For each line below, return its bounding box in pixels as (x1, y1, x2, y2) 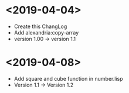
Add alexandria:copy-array (13, 29, 79, 36)
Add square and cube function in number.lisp (13, 75, 123, 82)
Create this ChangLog (13, 23, 67, 30)
